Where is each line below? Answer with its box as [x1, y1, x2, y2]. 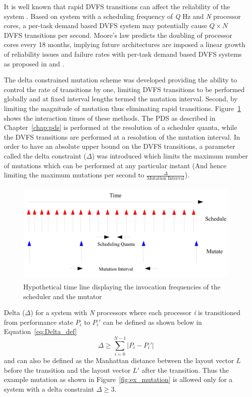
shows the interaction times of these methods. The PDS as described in [4, 112, 216, 123]
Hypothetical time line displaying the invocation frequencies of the [23, 282, 220, 291]
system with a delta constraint [4, 383, 94, 394]
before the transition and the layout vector [4, 365, 131, 375]
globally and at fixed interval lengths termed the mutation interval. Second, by [4, 94, 238, 104]
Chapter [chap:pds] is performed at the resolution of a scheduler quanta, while [4, 122, 237, 132]
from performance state [4, 317, 73, 327]
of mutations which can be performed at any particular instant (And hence [4, 160, 227, 170]
